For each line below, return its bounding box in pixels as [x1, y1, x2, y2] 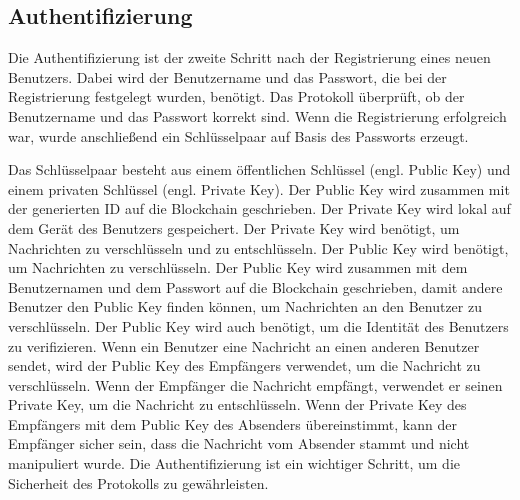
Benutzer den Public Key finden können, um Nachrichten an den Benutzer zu [8, 296, 482, 317]
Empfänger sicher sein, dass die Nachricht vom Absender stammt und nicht [8, 433, 470, 454]
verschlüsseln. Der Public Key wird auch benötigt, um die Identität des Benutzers [8, 315, 509, 336]
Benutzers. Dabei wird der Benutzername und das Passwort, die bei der [8, 66, 447, 87]
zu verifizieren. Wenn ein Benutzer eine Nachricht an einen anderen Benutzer [8, 335, 480, 356]
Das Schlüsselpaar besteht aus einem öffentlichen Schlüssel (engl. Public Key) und [8, 159, 511, 180]
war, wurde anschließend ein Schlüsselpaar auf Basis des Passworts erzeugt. [8, 125, 469, 146]
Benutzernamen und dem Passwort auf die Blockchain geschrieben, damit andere [8, 276, 503, 297]
